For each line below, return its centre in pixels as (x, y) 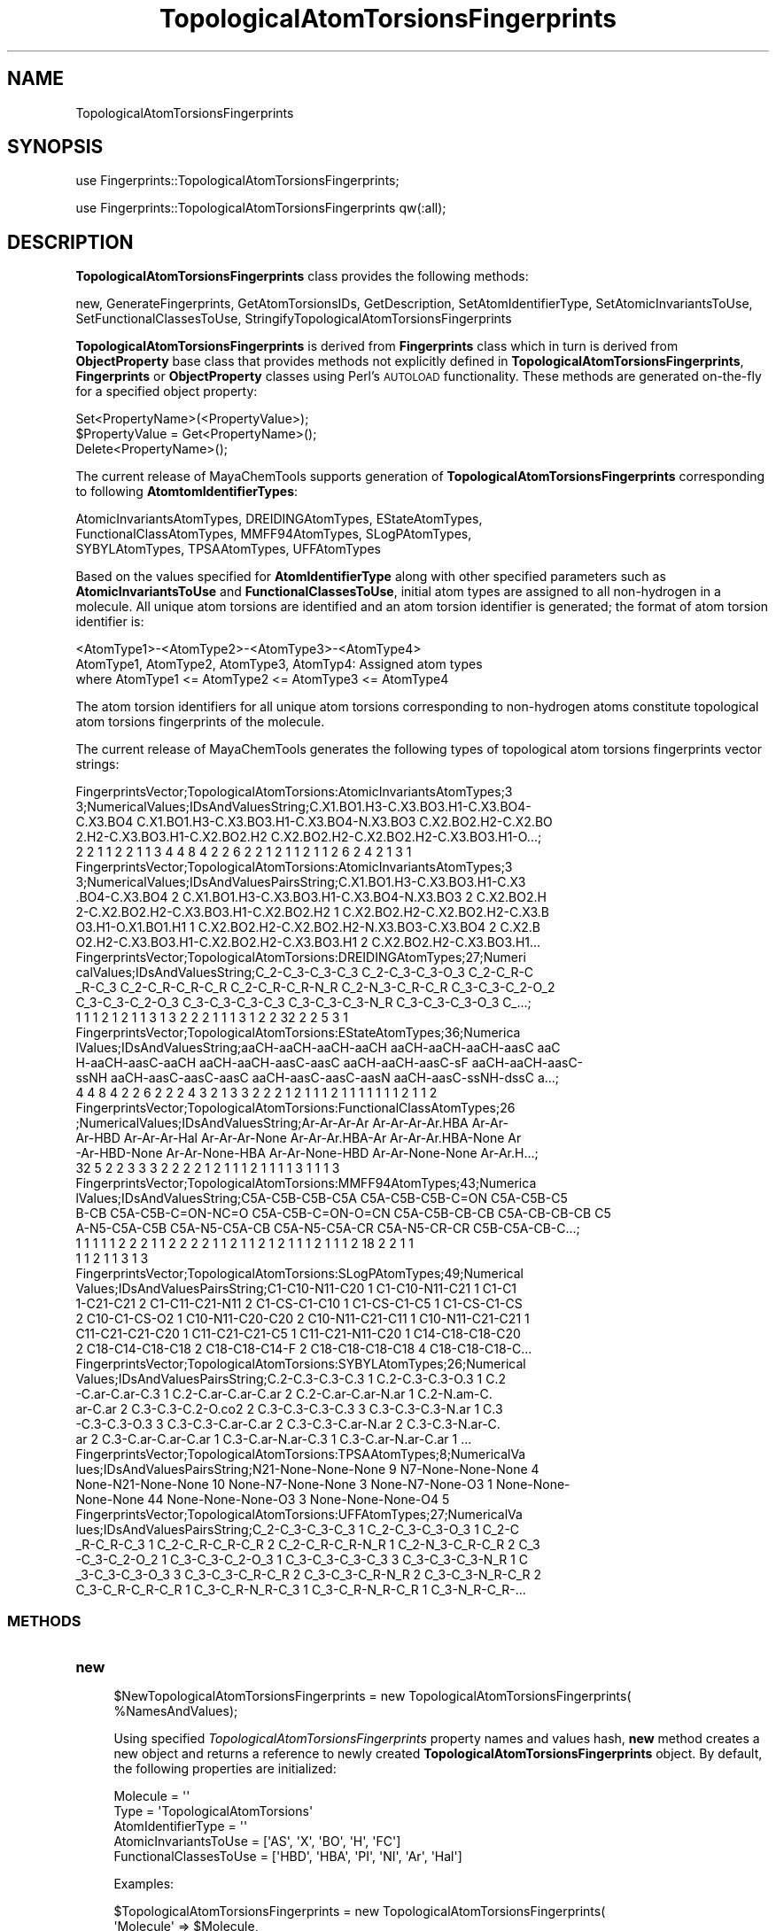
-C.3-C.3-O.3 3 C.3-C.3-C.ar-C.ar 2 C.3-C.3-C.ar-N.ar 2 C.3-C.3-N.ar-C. (288, 1424)
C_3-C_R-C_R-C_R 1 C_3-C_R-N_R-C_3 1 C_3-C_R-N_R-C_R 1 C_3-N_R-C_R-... (301, 1590)
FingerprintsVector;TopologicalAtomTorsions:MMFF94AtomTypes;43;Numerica (306, 1183)
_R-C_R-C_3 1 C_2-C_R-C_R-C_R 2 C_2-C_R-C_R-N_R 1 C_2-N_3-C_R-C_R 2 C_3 (308, 1545)
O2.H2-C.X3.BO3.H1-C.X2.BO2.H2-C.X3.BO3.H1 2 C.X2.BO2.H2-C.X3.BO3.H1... (308, 942)
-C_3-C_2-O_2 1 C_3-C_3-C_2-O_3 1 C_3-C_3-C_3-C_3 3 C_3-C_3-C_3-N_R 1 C (302, 1560)
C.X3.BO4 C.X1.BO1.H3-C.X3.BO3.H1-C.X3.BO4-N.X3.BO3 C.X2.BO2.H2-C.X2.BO (314, 822)
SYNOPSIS (55, 147)
